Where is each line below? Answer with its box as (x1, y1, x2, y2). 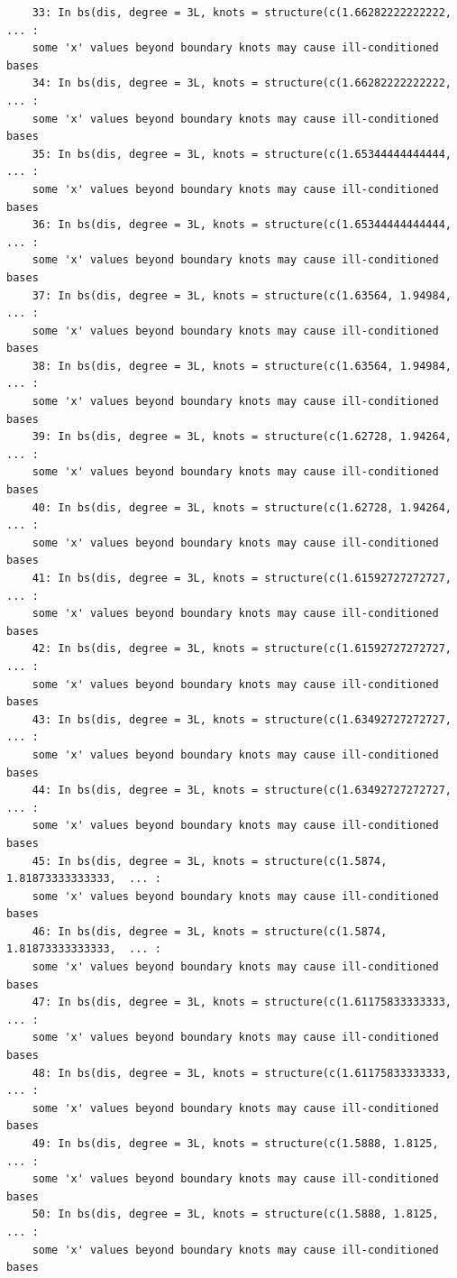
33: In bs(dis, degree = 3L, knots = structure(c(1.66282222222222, (32, 6, 452, 19)
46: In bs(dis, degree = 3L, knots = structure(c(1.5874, (32, 924, 388, 938)
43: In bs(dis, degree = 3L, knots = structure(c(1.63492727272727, (32, 713, 452, 726)
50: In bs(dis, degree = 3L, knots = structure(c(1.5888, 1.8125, (32, 1208, 439, 1221)
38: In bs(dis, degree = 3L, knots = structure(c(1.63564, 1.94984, (32, 359, 452, 372)
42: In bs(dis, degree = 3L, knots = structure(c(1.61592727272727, (32, 642, 452, 656)
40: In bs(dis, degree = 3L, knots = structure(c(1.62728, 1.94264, (32, 501, 452, 514)
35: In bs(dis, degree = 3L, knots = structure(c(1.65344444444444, (32, 147, 452, 161)
